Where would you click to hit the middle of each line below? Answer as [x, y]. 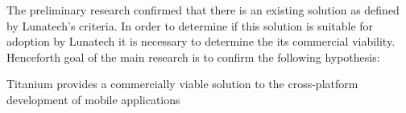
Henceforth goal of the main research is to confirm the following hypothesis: [193, 56]
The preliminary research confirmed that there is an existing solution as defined [203, 10]
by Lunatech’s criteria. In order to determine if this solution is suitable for [190, 25]
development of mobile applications [93, 99]
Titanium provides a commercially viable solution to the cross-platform [182, 84]
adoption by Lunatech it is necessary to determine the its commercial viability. [201, 41]
